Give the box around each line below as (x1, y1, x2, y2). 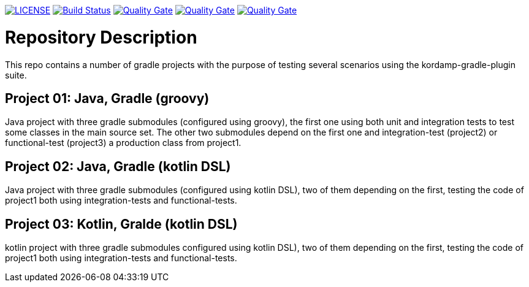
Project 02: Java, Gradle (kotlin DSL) (5, 158, 231, 174)
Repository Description (5, 26, 197, 48)
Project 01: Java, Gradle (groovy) (5, 90, 210, 106)
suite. (5, 69, 27, 80)
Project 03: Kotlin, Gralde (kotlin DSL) (5, 216, 238, 232)
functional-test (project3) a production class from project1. (5, 137, 242, 148)
